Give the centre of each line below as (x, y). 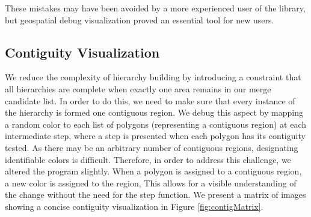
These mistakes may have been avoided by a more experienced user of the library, (155, 8)
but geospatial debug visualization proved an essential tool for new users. (140, 19)
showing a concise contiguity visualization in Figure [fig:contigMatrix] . (134, 206)
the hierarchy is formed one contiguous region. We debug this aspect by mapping (154, 112)
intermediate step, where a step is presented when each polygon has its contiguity (155, 136)
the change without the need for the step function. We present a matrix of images (155, 195)
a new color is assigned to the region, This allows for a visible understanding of (151, 183)
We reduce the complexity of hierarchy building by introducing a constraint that (153, 77)
